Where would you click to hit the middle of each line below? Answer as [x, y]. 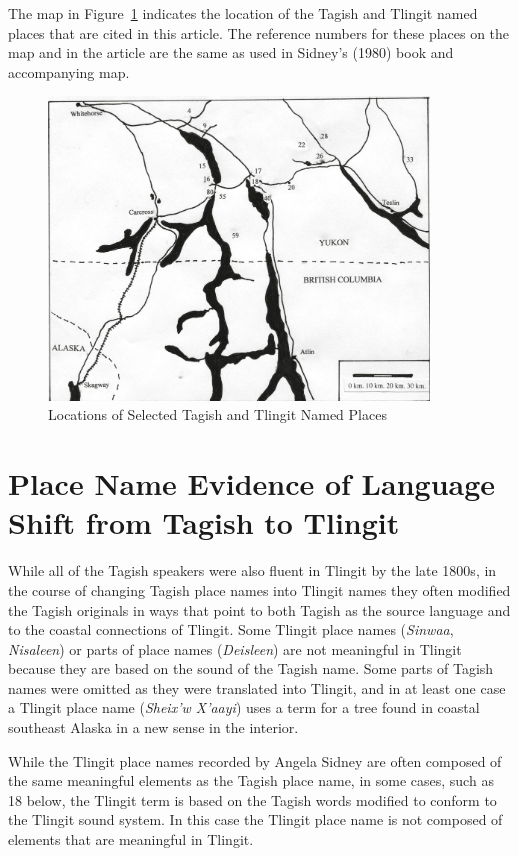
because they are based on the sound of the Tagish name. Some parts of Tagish [251, 668]
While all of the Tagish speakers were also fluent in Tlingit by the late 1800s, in [252, 570]
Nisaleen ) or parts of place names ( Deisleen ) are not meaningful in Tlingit [235, 648]
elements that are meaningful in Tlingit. [131, 839]
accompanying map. [69, 71]
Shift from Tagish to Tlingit [204, 522]
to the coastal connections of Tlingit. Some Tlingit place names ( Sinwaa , [231, 629]
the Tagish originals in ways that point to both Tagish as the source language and [259, 609]
